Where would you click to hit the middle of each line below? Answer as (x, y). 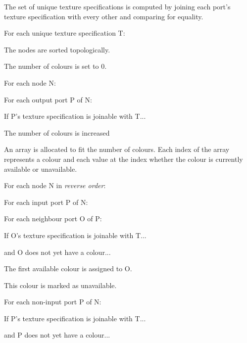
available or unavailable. (41, 169)
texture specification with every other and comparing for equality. (104, 16)
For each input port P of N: (46, 202)
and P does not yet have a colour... (57, 335)
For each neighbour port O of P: (53, 219)
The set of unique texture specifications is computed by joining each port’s (117, 6)
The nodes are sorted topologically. (57, 49)
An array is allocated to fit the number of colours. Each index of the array (117, 149)
